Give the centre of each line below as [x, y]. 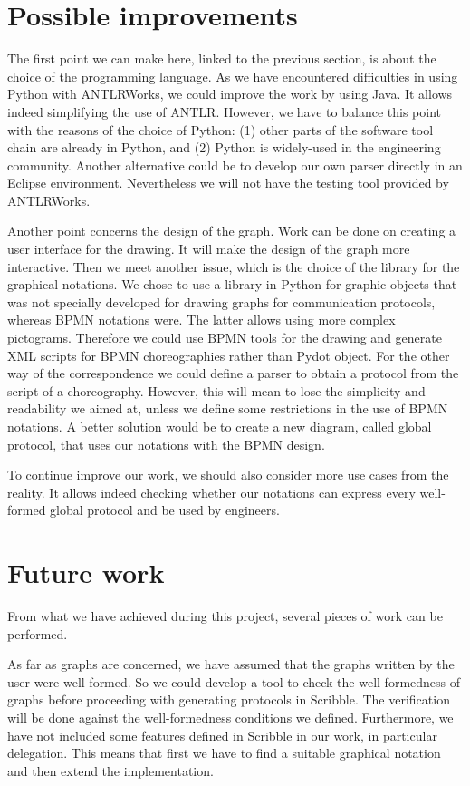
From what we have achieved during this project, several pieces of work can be [225, 616]
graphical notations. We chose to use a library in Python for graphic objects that [232, 284]
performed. [38, 633]
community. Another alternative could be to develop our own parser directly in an [235, 165]
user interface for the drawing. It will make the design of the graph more [209, 249]
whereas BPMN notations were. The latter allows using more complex [201, 320]
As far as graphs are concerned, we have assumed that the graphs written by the [231, 664]
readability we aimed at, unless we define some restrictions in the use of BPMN [228, 408]
